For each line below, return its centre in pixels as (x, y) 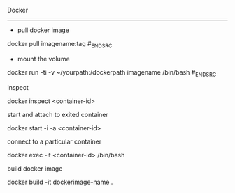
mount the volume (43, 59)
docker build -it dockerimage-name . (60, 182)
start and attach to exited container (58, 114)
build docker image (35, 168)
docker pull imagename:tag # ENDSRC (60, 45)
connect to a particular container (55, 141)
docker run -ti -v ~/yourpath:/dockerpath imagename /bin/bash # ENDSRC (112, 73)
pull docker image (43, 30)
